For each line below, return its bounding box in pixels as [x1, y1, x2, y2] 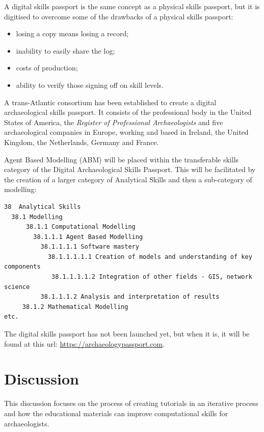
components [4, 263, 41, 271]
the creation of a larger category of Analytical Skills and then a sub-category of [4, 174, 252, 184]
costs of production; [16, 62, 78, 73]
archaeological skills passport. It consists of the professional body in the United [4, 107, 252, 117]
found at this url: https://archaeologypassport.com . [4, 338, 165, 349]
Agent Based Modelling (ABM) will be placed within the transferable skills [4, 154, 239, 164]
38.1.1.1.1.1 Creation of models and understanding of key [47, 253, 252, 260]
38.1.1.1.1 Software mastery [40, 243, 139, 251]
